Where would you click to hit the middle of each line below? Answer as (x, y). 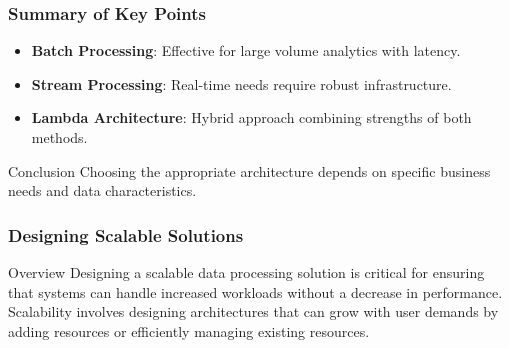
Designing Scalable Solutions (126, 234)
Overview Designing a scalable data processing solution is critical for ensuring (246, 272)
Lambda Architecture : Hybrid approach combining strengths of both (251, 117)
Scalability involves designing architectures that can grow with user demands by (253, 311)
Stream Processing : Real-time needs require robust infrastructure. (241, 83)
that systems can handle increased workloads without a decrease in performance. (255, 291)
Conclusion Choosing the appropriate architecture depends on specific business (249, 170)
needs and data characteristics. (102, 190)
